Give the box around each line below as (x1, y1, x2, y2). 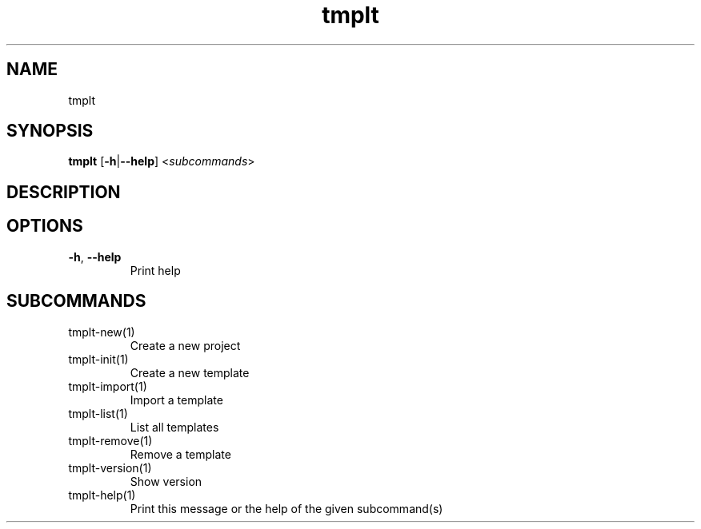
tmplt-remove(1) (68, 433, 153, 447)
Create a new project (130, 338, 241, 352)
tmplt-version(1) (68, 460, 152, 475)
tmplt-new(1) (68, 324, 135, 339)
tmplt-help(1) (68, 487, 136, 502)
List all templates (130, 420, 219, 434)
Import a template (130, 392, 223, 407)
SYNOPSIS (6, 121, 94, 141)
